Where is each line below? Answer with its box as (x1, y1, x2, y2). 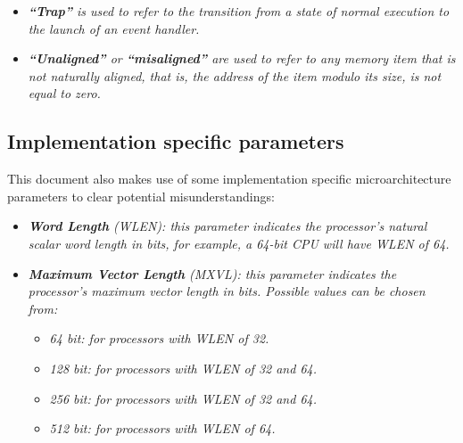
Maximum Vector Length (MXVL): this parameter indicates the (28, 264, 397, 283)
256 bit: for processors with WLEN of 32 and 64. (49, 389, 317, 407)
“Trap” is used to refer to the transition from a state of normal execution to (28, 2, 450, 20)
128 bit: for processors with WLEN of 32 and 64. (49, 358, 317, 377)
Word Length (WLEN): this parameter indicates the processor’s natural (28, 217, 427, 235)
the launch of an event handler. (28, 19, 200, 37)
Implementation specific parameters (7, 127, 344, 155)
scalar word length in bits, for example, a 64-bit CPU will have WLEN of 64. (28, 234, 450, 252)
